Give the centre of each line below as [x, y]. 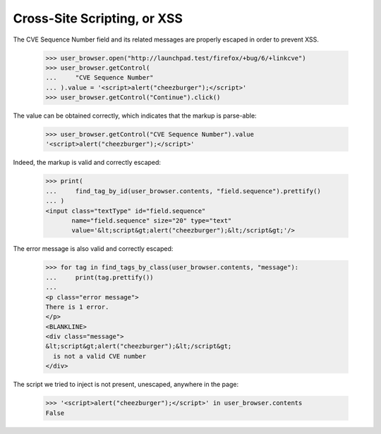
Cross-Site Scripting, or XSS [98, 18]
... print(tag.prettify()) [100, 277]
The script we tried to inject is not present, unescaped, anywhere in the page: [126, 385]
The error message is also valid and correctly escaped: [93, 249]
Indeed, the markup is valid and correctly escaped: [87, 163]
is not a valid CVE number [100, 356]
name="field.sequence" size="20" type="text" [152, 221]
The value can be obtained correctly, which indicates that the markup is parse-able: [135, 116]
